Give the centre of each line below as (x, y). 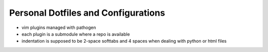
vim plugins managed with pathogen (59, 27)
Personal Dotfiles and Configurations (87, 13)
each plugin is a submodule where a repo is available (76, 34)
